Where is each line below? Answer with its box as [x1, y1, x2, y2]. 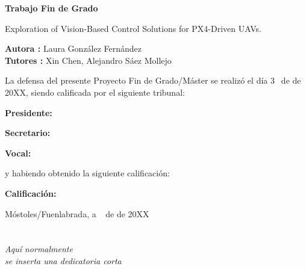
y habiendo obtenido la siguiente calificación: [5, 167, 170, 179]
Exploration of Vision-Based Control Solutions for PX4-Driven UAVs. [5, 22, 261, 34]
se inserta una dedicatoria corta [5, 254, 122, 267]
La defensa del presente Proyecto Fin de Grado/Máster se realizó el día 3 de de [5, 74, 301, 87]
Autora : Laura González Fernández [5, 42, 142, 55]
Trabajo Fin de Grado [5, 2, 98, 14]
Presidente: [5, 106, 52, 119]
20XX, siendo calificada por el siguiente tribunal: [5, 85, 185, 98]
